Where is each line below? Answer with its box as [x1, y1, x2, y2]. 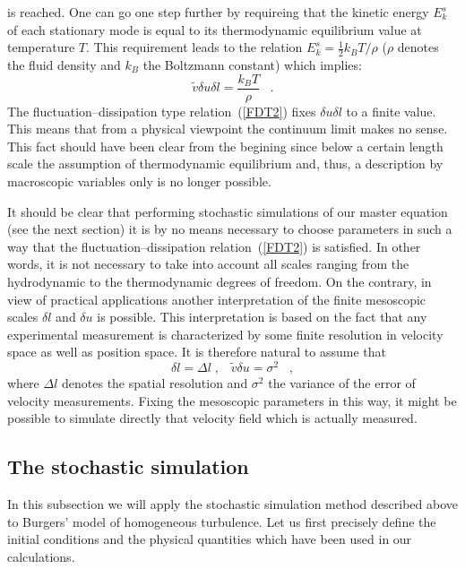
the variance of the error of [268, 374, 416, 392]
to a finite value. [346, 101, 436, 120]
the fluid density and [7, 56, 121, 74]
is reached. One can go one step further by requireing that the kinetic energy [7, 3, 429, 21]
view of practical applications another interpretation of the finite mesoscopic [7, 289, 426, 308]
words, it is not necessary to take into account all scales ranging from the [7, 254, 409, 273]
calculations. [7, 547, 75, 565]
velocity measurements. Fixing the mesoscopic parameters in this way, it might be [7, 391, 457, 410]
